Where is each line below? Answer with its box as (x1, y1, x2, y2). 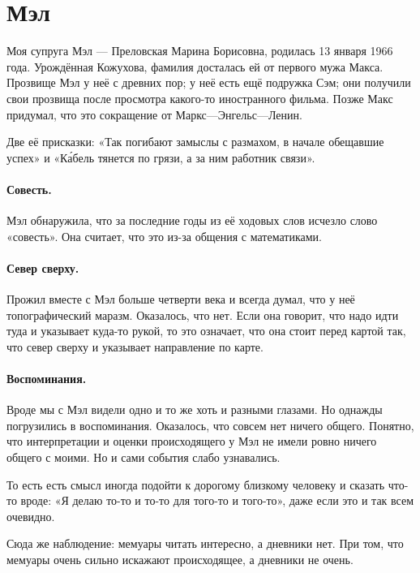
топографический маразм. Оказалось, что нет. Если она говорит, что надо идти (6, 306, 399, 323)
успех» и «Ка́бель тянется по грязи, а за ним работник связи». (6, 149, 315, 166)
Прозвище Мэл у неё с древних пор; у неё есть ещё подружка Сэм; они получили (6, 74, 411, 91)
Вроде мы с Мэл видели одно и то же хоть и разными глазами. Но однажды (6, 401, 383, 418)
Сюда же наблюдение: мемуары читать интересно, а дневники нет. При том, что (6, 535, 404, 552)
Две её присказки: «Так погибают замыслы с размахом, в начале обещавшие (6, 133, 384, 150)
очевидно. (6, 507, 55, 524)
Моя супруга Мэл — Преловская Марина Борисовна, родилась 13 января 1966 (6, 42, 393, 59)
